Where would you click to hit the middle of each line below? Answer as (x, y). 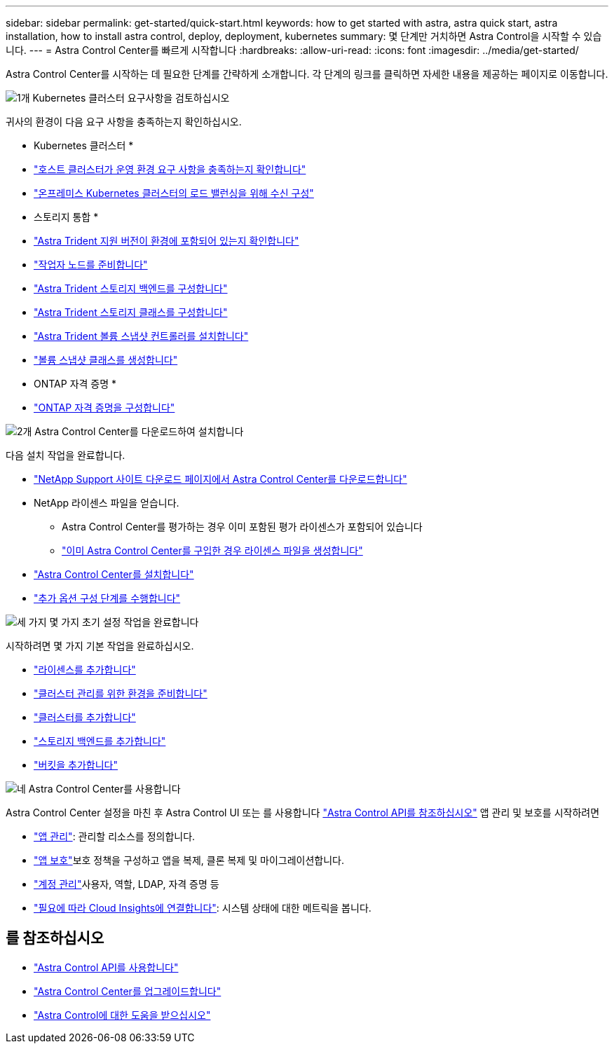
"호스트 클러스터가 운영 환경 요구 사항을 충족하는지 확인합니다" (170, 169)
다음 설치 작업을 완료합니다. (66, 455)
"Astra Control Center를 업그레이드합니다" (128, 991)
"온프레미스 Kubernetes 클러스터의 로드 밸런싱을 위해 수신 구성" (174, 193)
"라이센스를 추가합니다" (85, 670)
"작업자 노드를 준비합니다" (91, 265)
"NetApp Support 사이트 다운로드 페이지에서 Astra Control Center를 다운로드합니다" (220, 479)
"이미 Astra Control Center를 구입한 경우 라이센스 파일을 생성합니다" (212, 550)
